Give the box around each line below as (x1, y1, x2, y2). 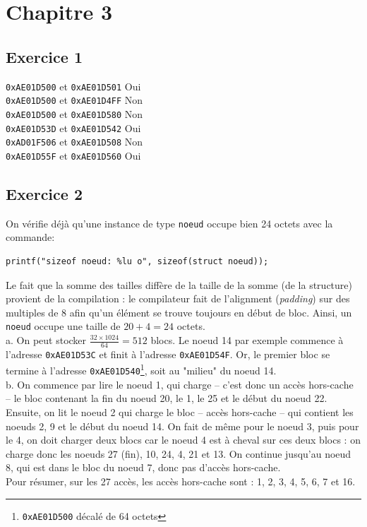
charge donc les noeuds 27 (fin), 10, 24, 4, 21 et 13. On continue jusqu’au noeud (6, 446, 351, 461)
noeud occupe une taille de (6, 319, 121, 333)
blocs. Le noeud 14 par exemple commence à (150, 333, 344, 347)
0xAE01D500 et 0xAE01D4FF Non (6, 93, 143, 107)
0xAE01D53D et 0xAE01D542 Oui (6, 120, 141, 135)
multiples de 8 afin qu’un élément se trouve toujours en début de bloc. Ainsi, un (6, 304, 352, 319)
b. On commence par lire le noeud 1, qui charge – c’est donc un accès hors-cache (6, 377, 354, 391)
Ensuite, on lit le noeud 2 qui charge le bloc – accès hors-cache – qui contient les (6, 404, 354, 419)
